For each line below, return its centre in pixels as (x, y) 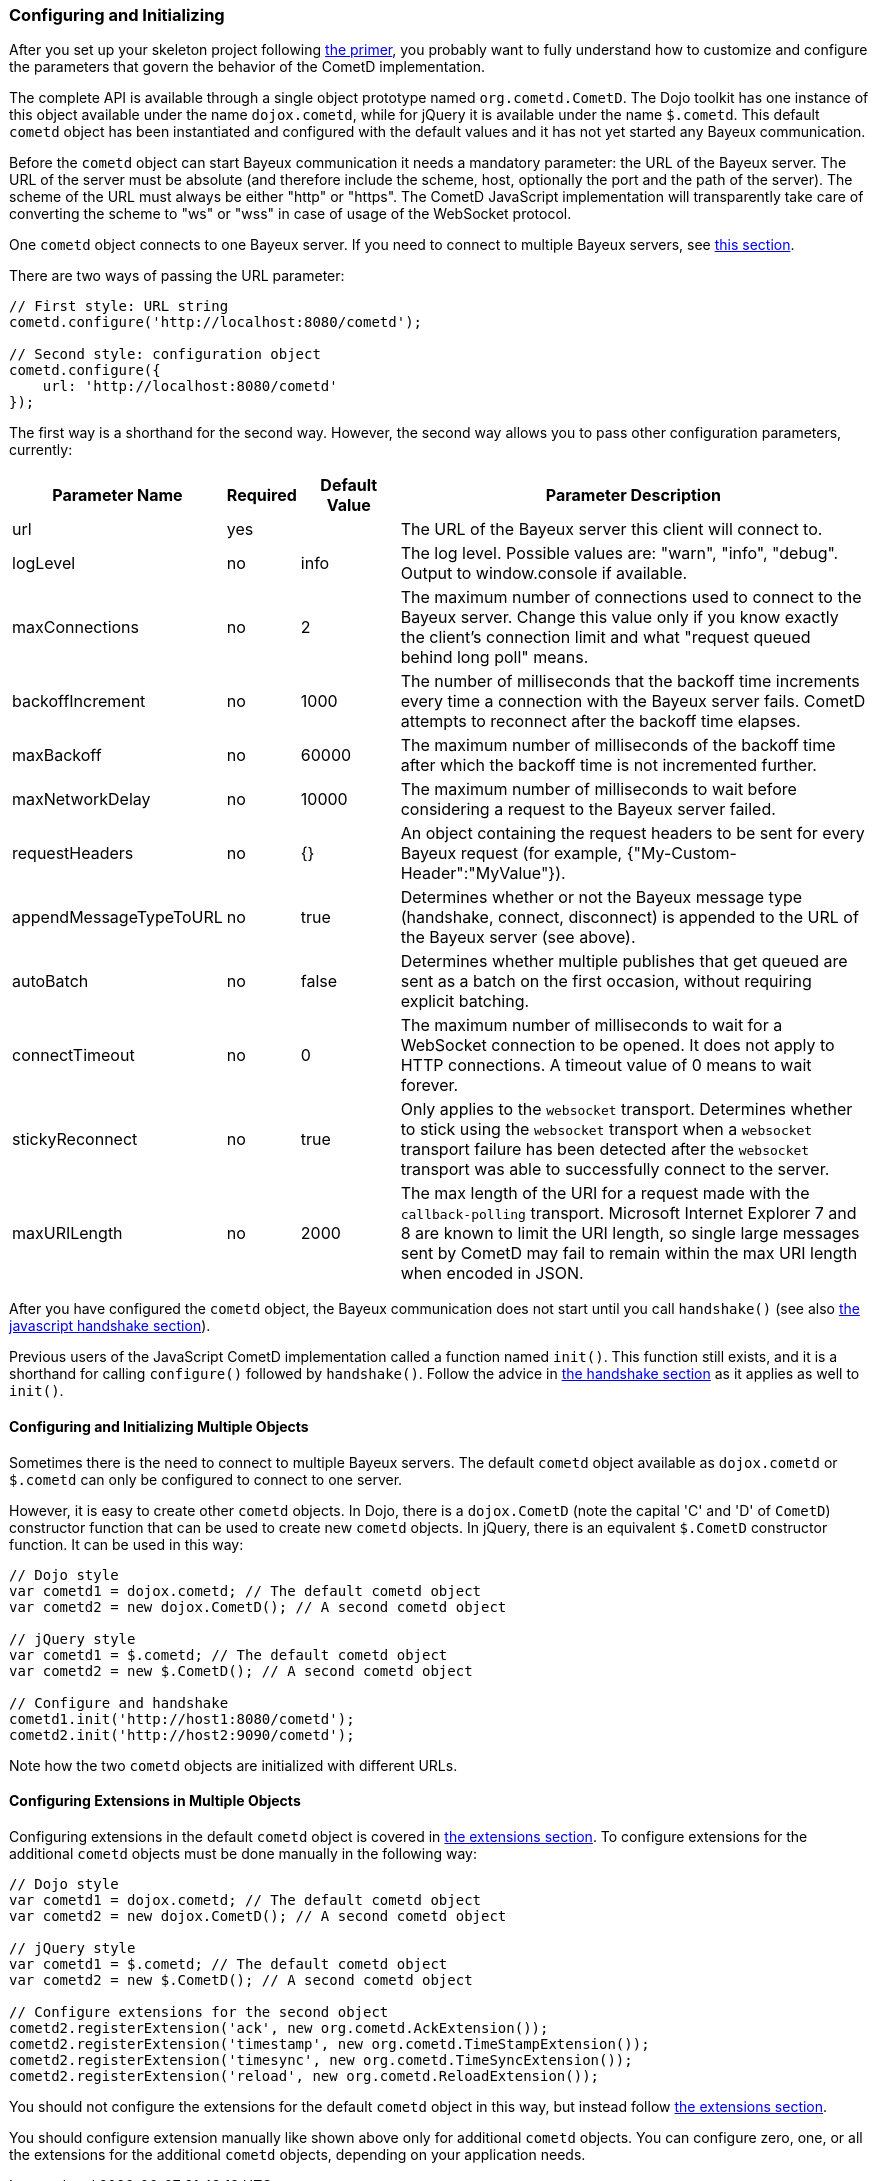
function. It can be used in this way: (126, 1544)
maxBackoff (57, 755)
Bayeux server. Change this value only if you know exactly (619, 617)
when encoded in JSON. (492, 1273)
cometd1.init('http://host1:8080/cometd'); (182, 1718)
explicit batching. (465, 1001)
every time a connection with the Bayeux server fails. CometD (633, 701)
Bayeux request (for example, (511, 853)
